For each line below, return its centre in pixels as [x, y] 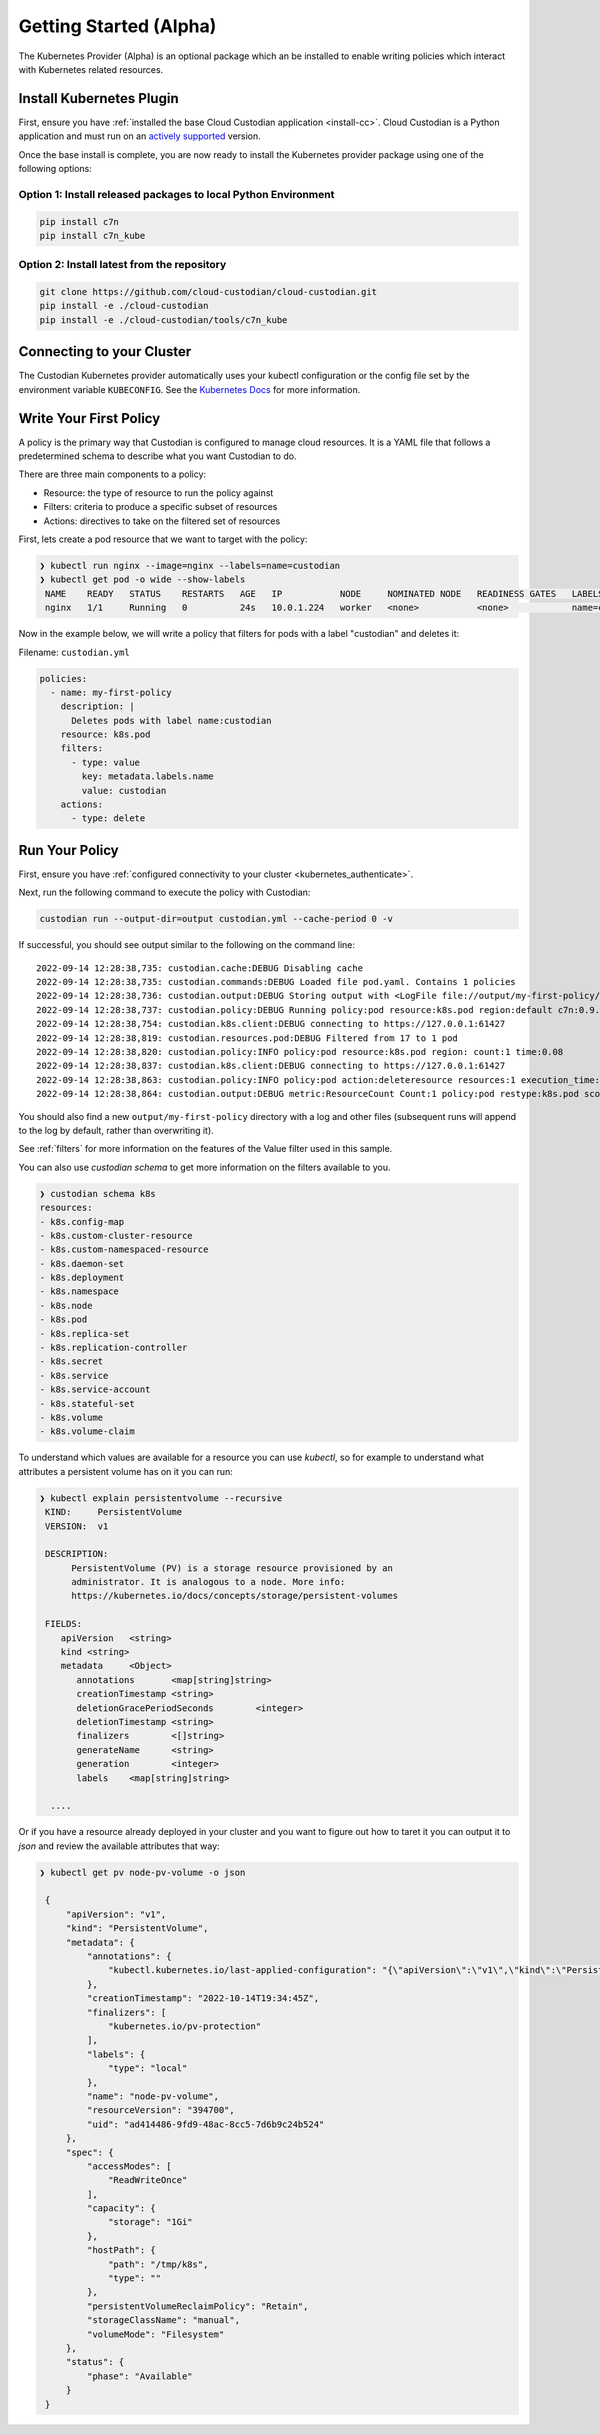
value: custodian [124, 790]
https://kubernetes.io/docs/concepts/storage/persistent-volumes [235, 1596]
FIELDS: [64, 1624]
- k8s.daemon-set [82, 1263]
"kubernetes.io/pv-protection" [185, 2026]
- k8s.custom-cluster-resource [116, 1235]
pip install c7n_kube [92, 235]
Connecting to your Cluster [105, 351]
